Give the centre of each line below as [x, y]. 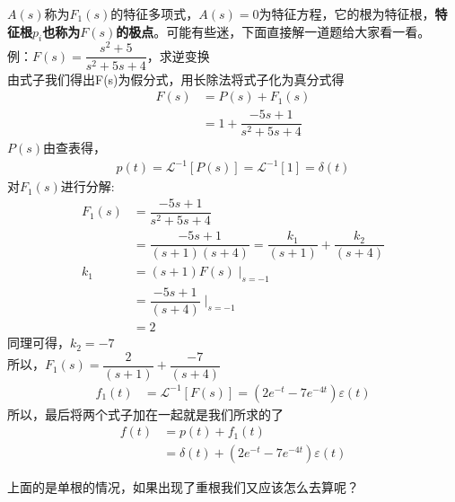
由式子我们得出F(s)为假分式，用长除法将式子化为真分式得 [176, 79]
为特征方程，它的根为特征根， [347, 13]
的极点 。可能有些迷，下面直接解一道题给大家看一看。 [273, 31]
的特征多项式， [155, 13]
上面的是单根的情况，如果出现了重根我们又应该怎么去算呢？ [183, 487]
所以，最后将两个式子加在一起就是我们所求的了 [145, 414]
